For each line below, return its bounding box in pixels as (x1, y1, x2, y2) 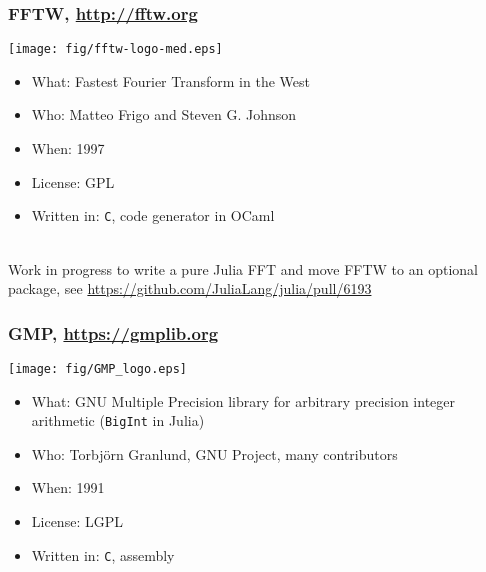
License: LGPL (31, 511, 123, 531)
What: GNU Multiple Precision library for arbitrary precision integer (31, 390, 456, 411)
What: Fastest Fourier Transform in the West (31, 70, 310, 91)
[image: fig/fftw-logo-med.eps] (8, 42, 223, 57)
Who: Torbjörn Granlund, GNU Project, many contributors (31, 443, 398, 464)
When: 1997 (31, 138, 105, 159)
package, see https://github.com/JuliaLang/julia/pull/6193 (8, 278, 372, 299)
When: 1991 (31, 477, 105, 498)
